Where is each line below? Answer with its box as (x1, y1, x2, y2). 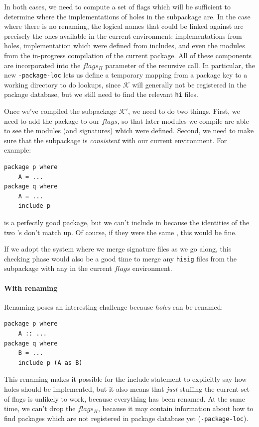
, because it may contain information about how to (98, 403, 254, 414)
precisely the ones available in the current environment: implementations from (4, 30, 242, 41)
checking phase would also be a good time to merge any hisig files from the (4, 253, 237, 263)
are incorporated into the (4, 60, 81, 70)
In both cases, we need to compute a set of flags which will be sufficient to (4, 1, 231, 11)
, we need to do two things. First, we (128, 106, 240, 116)
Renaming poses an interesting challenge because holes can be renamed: (4, 301, 223, 312)
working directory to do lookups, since (4, 79, 121, 89)
